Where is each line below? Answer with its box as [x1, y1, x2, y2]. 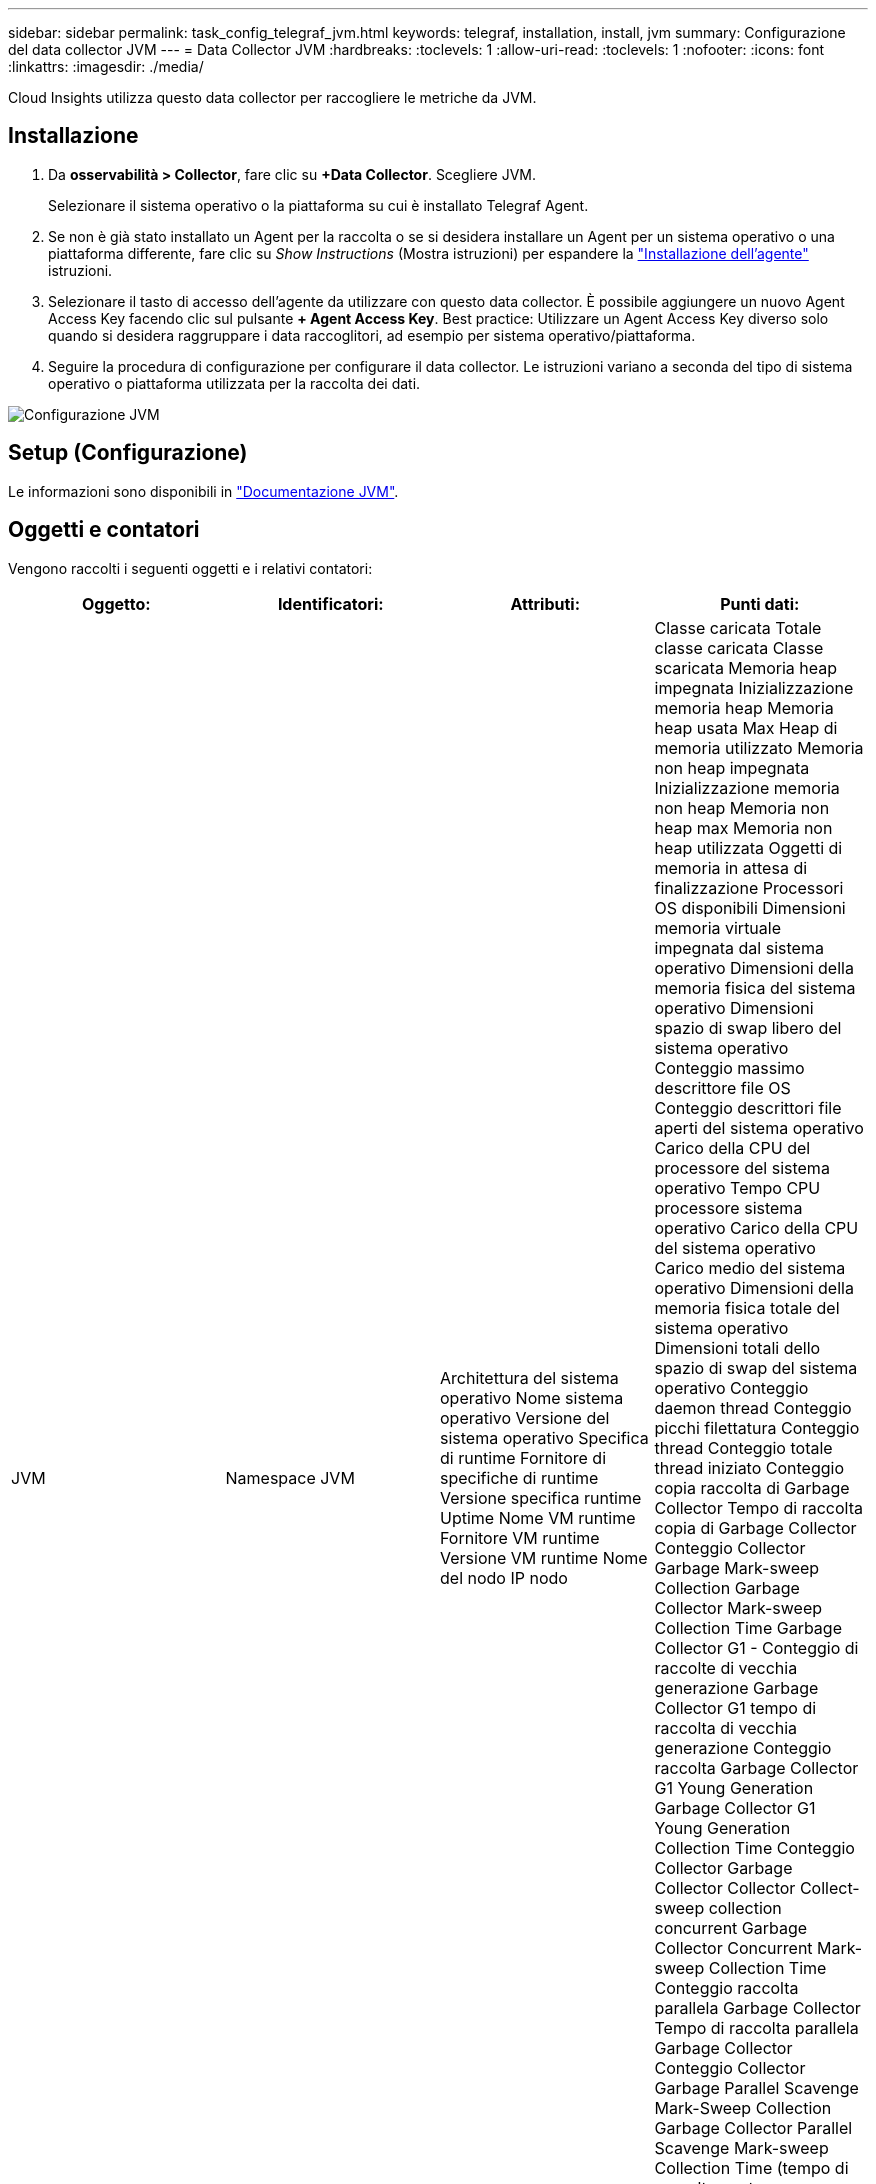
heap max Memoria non [654, 817, 833, 838]
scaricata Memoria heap [654, 657, 838, 678]
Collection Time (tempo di [654, 2157, 849, 2178]
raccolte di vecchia [654, 1657, 798, 1678]
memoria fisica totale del [654, 1297, 840, 1318]
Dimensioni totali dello [654, 1337, 821, 1358]
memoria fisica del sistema [654, 977, 856, 998]
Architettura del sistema [440, 1367, 619, 1388]
